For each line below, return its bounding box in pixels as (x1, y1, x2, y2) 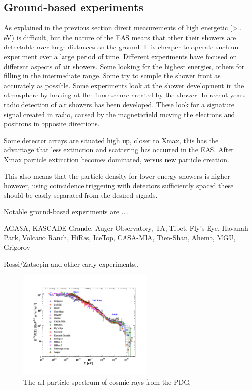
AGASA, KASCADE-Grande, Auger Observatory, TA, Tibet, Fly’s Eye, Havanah (4, 222, 248, 233)
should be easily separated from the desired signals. (4, 190, 158, 200)
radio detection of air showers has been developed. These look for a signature (4, 99, 234, 109)
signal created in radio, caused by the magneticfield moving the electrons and (4, 109, 235, 119)
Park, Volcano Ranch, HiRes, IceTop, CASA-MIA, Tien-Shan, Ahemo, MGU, (4, 232, 236, 243)
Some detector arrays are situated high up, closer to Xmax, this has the (4, 135, 219, 145)
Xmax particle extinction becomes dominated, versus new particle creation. (4, 154, 229, 164)
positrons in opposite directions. (4, 119, 100, 129)
